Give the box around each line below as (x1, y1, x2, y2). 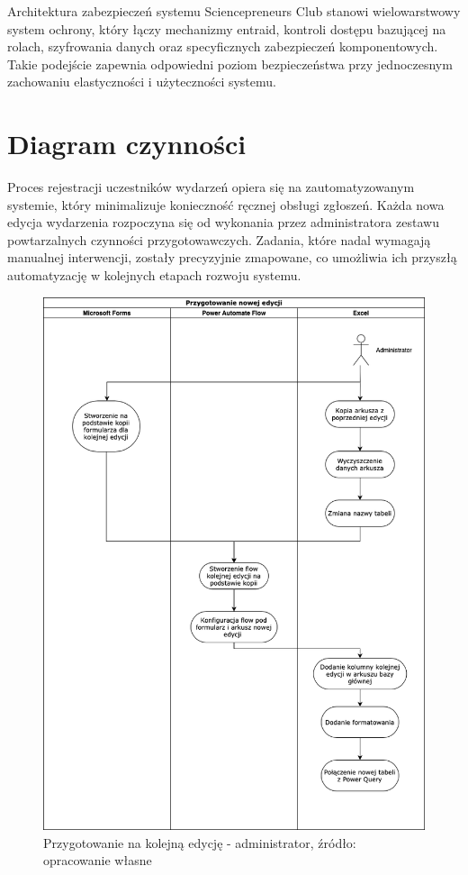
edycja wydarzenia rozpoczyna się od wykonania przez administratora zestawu (7, 213, 439, 232)
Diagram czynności (7, 125, 247, 162)
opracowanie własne (43, 851, 152, 870)
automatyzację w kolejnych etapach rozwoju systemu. (7, 266, 301, 285)
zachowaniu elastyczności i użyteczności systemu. (7, 72, 276, 91)
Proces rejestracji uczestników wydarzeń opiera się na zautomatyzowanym (7, 178, 415, 196)
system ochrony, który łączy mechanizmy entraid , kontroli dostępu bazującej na (7, 19, 446, 38)
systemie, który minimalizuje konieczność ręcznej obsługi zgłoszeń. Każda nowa (7, 195, 445, 214)
